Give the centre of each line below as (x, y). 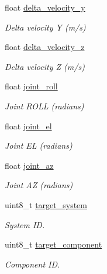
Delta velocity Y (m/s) (45, 27)
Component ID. (32, 264)
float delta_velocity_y (45, 7)
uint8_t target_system (46, 204)
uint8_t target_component (53, 244)
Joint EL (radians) (39, 146)
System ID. (25, 224)
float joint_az (29, 165)
